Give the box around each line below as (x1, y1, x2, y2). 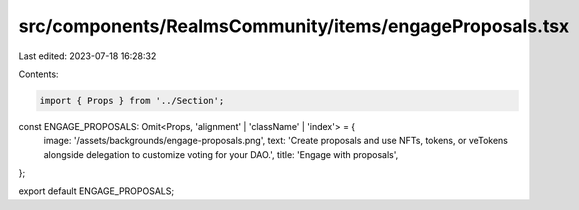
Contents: (18, 68, 59, 80)
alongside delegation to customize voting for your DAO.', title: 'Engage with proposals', (43, 148, 399, 160)
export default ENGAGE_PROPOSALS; (18, 185, 175, 197)
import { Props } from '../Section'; (39, 95, 225, 106)
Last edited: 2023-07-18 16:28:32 (18, 50, 157, 62)
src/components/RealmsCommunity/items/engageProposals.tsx (18, 15, 570, 37)
